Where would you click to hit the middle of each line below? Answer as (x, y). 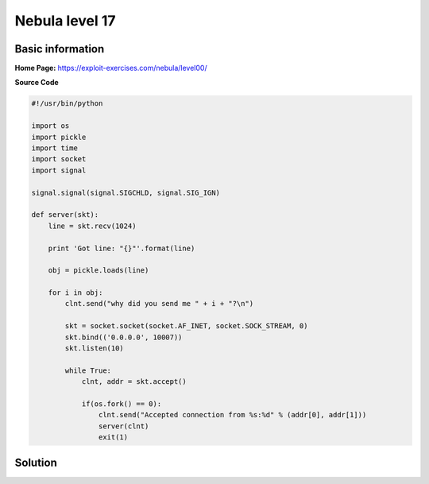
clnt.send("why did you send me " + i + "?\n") (159, 304)
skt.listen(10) (95, 348)
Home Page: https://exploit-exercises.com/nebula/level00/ (111, 68)
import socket (59, 159)
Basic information (60, 49)
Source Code (37, 83)
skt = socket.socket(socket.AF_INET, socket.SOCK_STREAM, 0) (186, 326)
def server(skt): (65, 215)
